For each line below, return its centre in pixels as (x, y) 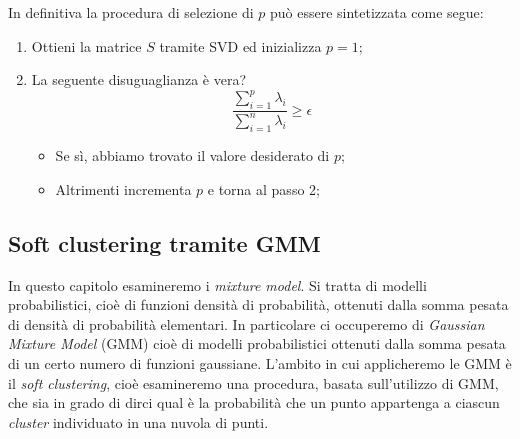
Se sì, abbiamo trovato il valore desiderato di (192, 155)
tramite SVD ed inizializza (240, 45)
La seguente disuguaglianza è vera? (139, 79)
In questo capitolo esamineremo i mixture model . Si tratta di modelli (217, 284)
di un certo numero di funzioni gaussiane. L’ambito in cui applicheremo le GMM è (260, 363)
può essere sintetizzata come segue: (376, 12)
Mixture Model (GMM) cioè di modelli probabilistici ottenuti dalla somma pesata (257, 343)
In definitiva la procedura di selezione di (131, 12)
